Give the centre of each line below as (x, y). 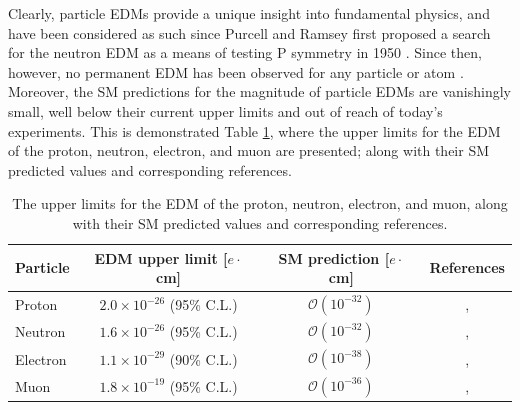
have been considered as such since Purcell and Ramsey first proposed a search (249, 32)
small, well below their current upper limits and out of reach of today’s (225, 110)
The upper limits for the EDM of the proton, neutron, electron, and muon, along (260, 203)
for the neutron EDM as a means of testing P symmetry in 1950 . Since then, (245, 52)
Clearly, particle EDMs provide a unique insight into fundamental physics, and (249, 13)
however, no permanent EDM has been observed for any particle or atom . (236, 71)
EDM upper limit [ (161, 257)
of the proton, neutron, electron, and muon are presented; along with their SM (249, 150)
